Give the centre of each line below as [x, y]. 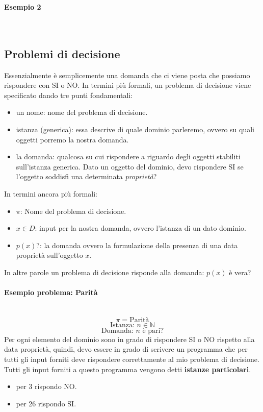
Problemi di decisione [62, 53]
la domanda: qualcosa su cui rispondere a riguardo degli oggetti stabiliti [128, 156]
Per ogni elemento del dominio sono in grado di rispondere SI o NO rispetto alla [129, 339]
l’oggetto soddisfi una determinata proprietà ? [86, 176]
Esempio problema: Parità [51, 292]
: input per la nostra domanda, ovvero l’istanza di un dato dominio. [140, 228]
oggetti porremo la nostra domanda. [72, 139]
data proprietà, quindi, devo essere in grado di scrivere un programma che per [126, 349]
